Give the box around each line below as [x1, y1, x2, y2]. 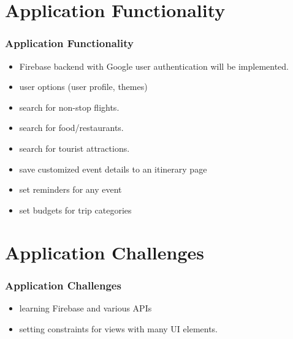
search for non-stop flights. [19, 100, 120, 113]
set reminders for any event [19, 183, 122, 196]
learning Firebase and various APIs [19, 301, 152, 314]
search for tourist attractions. [19, 141, 130, 154]
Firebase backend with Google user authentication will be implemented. [19, 59, 289, 72]
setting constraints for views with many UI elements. [19, 322, 218, 335]
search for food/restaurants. [19, 121, 124, 134]
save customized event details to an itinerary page [19, 162, 207, 175]
